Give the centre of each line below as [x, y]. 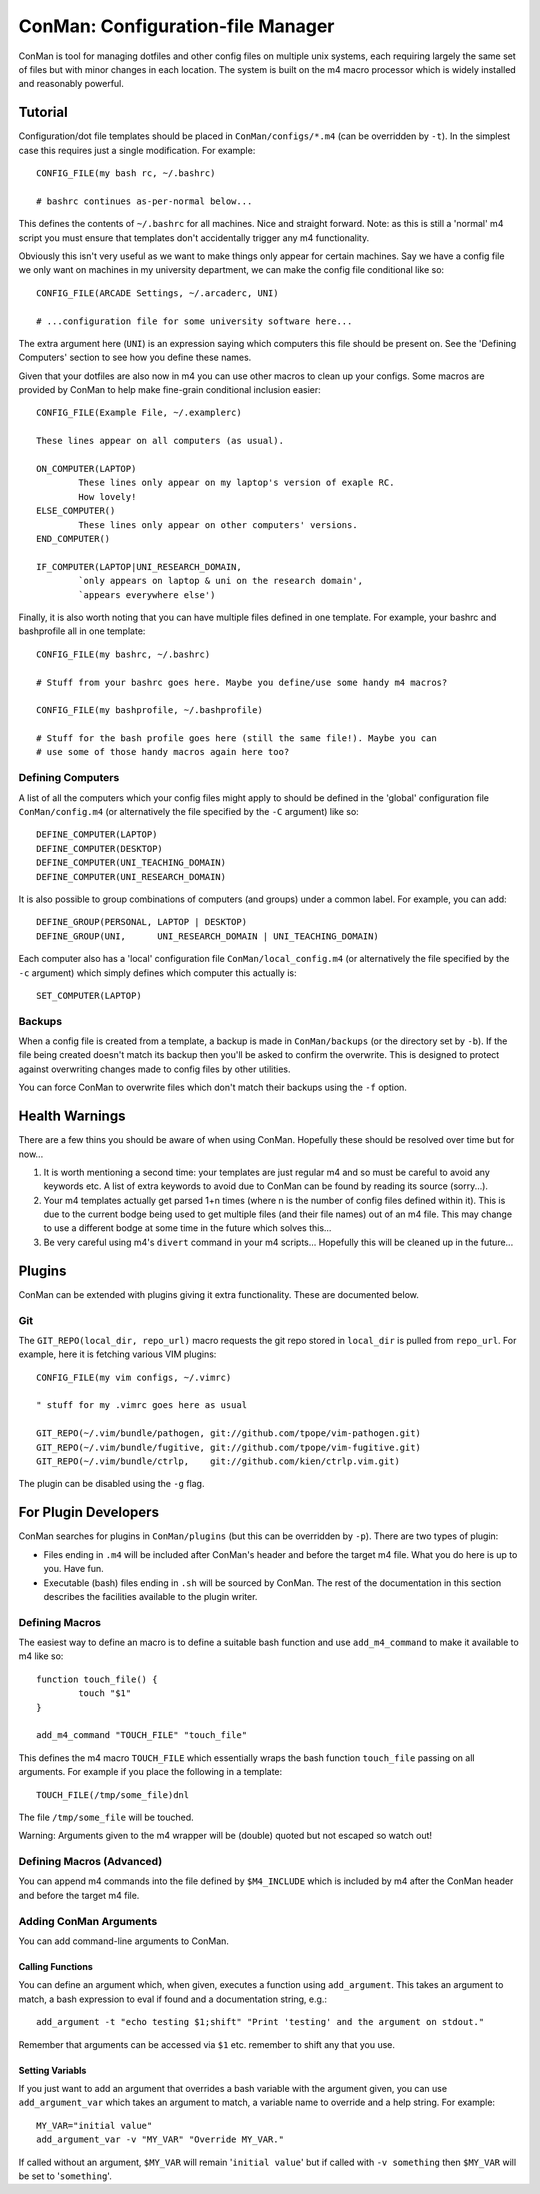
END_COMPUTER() [73, 538]
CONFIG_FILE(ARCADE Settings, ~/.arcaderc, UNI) [157, 293]
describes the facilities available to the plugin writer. [150, 1596]
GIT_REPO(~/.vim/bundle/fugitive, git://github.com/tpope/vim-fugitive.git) [229, 1447]
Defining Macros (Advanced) [90, 1862]
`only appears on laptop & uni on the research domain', [221, 581]
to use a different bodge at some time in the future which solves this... [187, 1228]
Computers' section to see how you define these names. [135, 357]
